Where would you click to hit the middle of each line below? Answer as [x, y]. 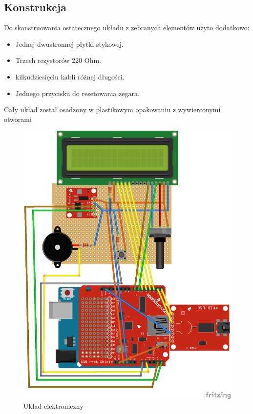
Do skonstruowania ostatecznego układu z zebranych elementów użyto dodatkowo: [127, 28]
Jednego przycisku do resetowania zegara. [77, 93]
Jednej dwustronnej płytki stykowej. [69, 44]
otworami [18, 119]
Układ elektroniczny [53, 405]
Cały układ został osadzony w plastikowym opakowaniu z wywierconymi [112, 109]
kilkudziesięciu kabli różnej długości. [70, 76]
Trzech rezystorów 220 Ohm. [58, 60]
